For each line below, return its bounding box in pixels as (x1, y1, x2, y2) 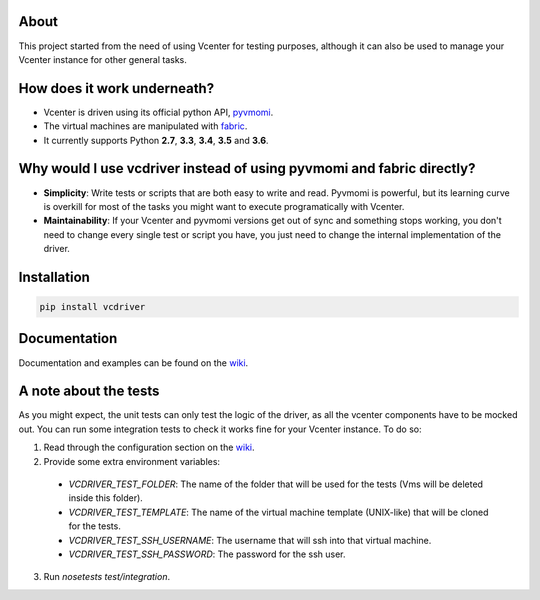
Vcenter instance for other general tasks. (18, 53, 187, 65)
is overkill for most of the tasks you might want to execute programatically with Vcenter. (43, 200, 405, 212)
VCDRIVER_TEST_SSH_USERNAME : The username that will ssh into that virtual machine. (68, 534, 432, 546)
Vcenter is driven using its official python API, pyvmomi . (43, 106, 274, 118)
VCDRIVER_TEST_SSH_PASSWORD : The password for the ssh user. (68, 548, 346, 560)
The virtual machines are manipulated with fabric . (43, 120, 248, 132)
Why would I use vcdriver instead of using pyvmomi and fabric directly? (18, 160, 476, 177)
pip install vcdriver (39, 301, 146, 313)
